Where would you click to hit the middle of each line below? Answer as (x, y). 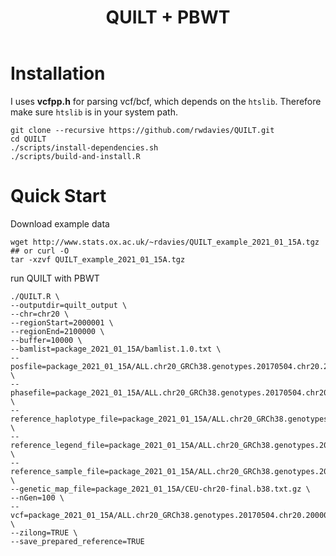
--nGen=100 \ (37, 497)
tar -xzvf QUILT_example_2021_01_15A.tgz (98, 259)
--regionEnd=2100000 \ (57, 331)
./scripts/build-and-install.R (75, 156)
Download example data (60, 223)
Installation (58, 73)
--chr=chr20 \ (40, 314)
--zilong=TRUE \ (44, 532)
